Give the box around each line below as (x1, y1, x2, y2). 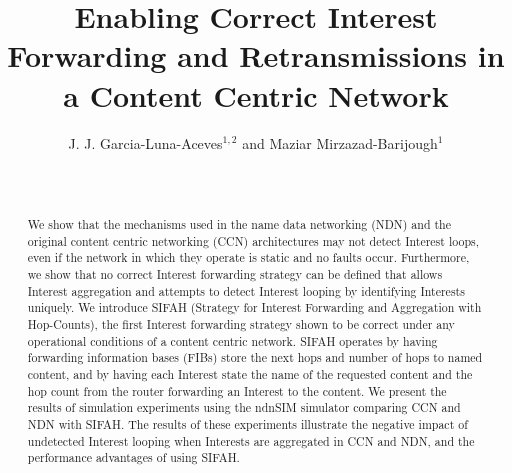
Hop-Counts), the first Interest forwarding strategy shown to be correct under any (27, 316, 455, 333)
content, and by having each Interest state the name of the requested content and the (27, 365, 473, 382)
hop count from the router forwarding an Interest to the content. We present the (27, 382, 447, 399)
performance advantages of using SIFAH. (27, 449, 240, 466)
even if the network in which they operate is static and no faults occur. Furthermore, (27, 249, 470, 266)
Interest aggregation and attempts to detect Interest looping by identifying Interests (27, 282, 465, 299)
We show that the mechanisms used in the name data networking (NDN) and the (27, 216, 452, 233)
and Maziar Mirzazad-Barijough (242, 132, 438, 153)
